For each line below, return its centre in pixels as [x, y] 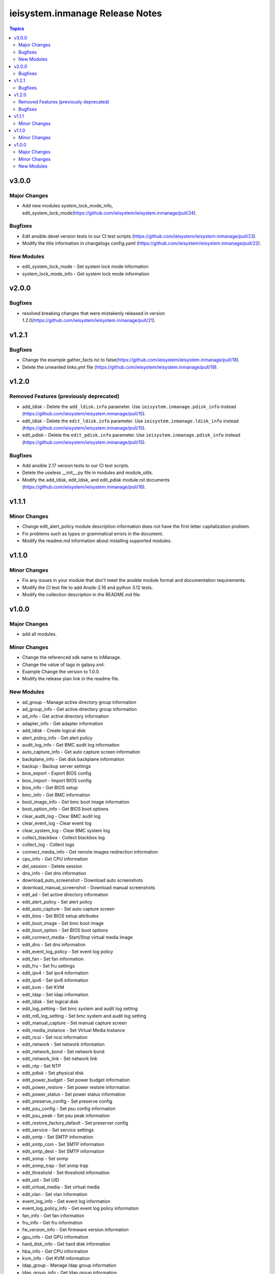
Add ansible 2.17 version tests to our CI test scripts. [76, 465]
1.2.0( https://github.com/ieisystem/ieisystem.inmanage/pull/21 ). [89, 321]
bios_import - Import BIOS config [57, 780]
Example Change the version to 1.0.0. [61, 672]
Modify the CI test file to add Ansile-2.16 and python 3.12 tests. [88, 587]
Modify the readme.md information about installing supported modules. [97, 541]
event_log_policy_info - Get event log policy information [80, 1208]
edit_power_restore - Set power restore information [76, 1087]
